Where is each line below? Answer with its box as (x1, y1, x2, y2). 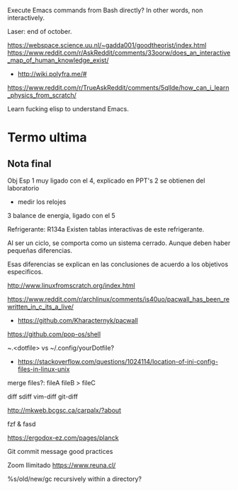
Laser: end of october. (7, 28, 72, 35)
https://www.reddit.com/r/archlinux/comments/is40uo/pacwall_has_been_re (7, 295, 230, 303)
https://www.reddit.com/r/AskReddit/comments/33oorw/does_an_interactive (7, 49, 231, 57)
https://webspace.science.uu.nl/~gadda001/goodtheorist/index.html (7, 41, 207, 49)
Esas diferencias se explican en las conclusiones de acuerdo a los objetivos (7, 260, 229, 268)
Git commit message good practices (7, 448, 113, 455)
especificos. (7, 268, 44, 275)
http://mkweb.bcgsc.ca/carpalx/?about (7, 406, 122, 414)
